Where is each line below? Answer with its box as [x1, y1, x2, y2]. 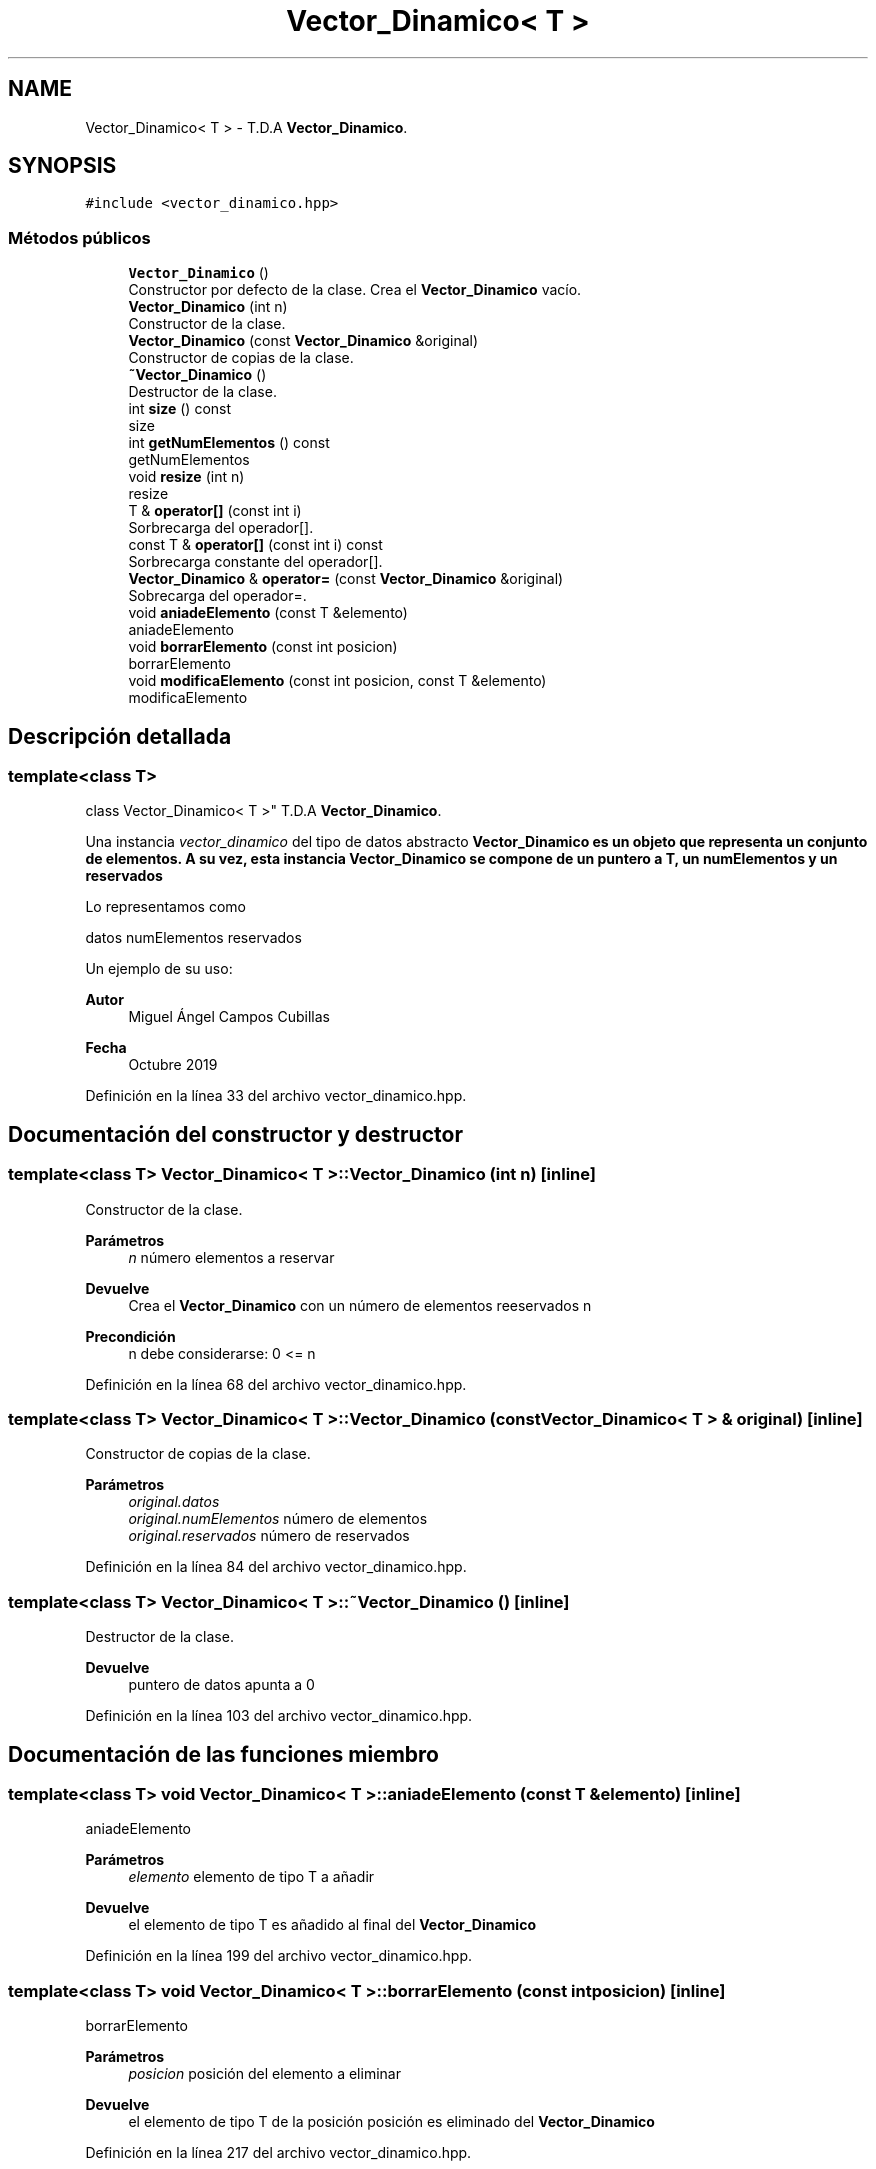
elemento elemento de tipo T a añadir [128, 1868, 375, 1886]
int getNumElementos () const [128, 434, 330, 452]
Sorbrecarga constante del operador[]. [128, 553, 383, 571]
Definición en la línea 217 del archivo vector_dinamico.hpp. [85, 2144, 472, 2162]
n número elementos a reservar [128, 1248, 335, 1266]
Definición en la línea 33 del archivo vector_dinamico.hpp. [85, 1087, 467, 1105]
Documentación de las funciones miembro [8, 1741, 439, 1767]
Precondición [85, 1327, 176, 1345]
